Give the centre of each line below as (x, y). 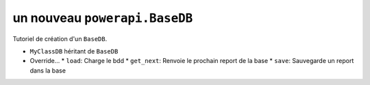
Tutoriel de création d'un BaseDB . (60, 38)
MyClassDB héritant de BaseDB (74, 51)
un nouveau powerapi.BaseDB (103, 18)
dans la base (48, 70)
